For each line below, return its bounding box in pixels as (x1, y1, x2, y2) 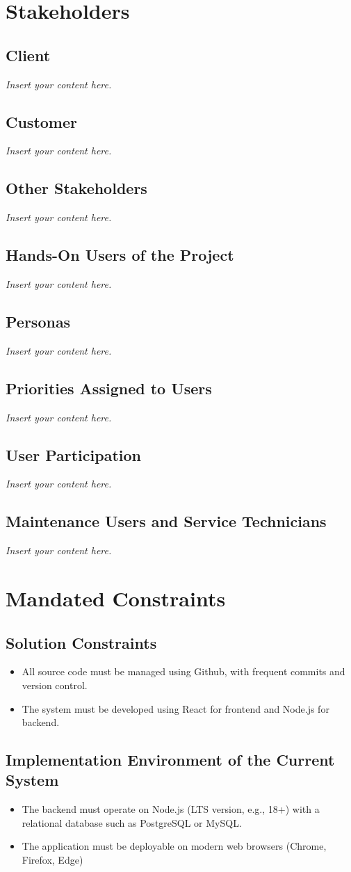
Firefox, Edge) (22, 853, 83, 867)
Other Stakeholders (6, 177, 147, 199)
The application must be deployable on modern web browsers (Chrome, (22, 839, 327, 853)
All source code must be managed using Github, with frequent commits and (22, 664, 345, 679)
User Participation (6, 444, 141, 465)
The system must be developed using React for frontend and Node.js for (22, 701, 329, 716)
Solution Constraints (6, 631, 157, 653)
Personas (6, 310, 71, 332)
